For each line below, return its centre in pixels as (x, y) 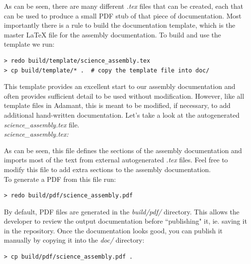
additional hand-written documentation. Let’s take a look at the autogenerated (122, 114)
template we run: (29, 44)
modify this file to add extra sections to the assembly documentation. (108, 169)
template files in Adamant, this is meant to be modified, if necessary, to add (117, 105)
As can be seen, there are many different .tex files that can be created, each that (124, 6)
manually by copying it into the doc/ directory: (74, 240)
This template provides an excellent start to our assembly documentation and (120, 86)
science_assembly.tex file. (42, 124)
